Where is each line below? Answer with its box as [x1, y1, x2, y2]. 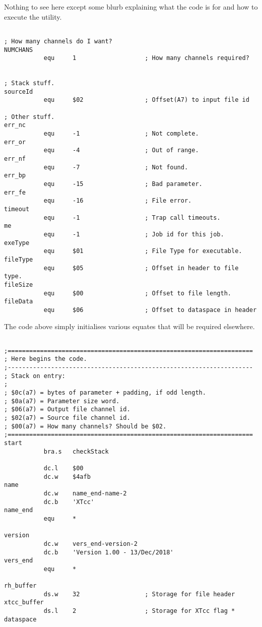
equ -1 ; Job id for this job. [43, 230, 224, 238]
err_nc [4, 121, 26, 129]
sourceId [4, 88, 33, 95]
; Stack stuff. [4, 80, 55, 87]
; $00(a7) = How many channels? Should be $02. [4, 422, 167, 430]
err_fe [4, 189, 26, 196]
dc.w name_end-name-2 [43, 489, 127, 497]
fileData [4, 298, 33, 305]
